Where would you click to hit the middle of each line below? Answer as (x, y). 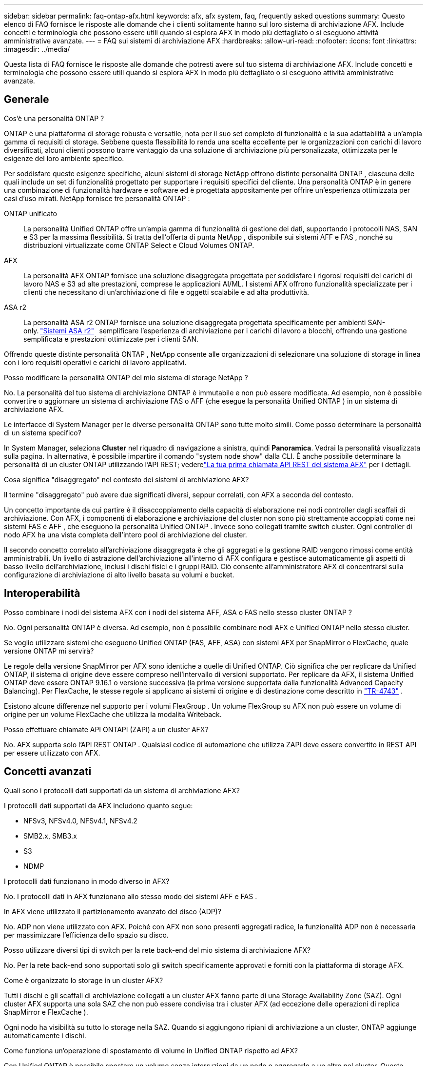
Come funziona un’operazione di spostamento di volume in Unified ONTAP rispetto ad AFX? (151, 1050)
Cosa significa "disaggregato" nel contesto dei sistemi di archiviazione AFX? (126, 479)
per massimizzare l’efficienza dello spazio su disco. (86, 935)
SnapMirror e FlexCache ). (46, 1012)
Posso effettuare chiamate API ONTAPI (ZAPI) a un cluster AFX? (106, 729)
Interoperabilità (42, 594)
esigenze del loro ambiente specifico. (64, 158)
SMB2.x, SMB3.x (50, 836)
